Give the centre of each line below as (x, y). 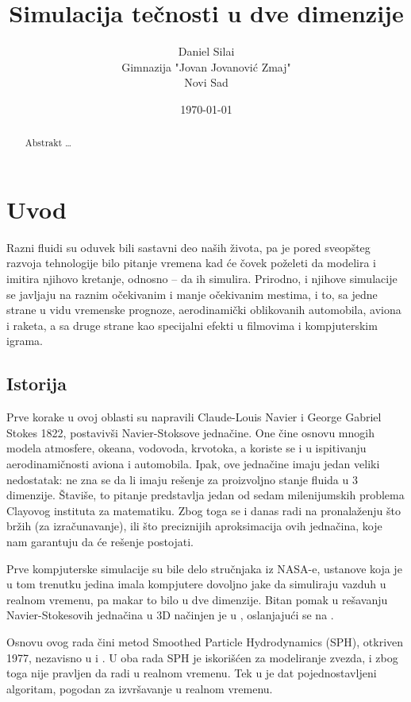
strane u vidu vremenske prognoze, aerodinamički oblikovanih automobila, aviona (204, 310)
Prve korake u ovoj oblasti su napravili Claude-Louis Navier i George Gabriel (194, 417)
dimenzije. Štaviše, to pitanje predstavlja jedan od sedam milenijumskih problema (205, 495)
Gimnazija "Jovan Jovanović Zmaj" (206, 66)
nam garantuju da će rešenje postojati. (100, 541)
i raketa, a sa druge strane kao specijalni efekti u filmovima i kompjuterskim (192, 325)
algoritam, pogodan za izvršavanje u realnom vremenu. (140, 688)
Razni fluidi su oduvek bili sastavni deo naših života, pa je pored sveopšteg (188, 247)
